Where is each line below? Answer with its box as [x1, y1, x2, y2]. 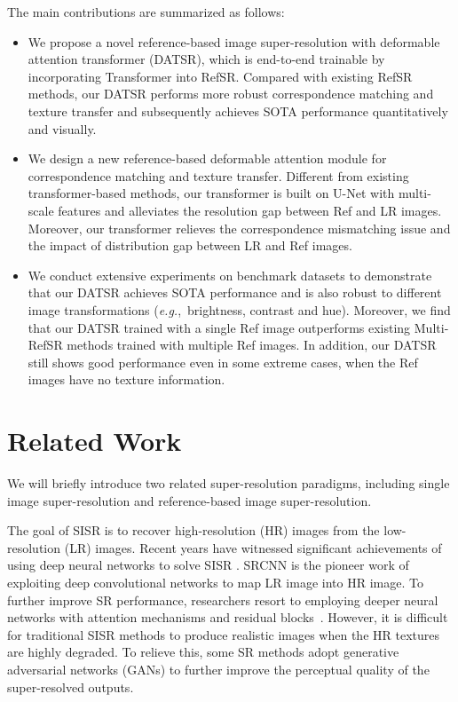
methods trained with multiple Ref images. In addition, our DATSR [67, 335, 437, 354]
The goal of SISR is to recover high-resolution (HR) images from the [7, 521, 380, 540]
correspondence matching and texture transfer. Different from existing [28, 166, 409, 185]
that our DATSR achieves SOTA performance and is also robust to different [28, 283, 442, 302]
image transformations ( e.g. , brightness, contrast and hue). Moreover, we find [28, 300, 451, 319]
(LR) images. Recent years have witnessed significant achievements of [64, 538, 442, 556]
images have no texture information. [28, 370, 225, 389]
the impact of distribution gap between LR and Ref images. [28, 236, 352, 255]
